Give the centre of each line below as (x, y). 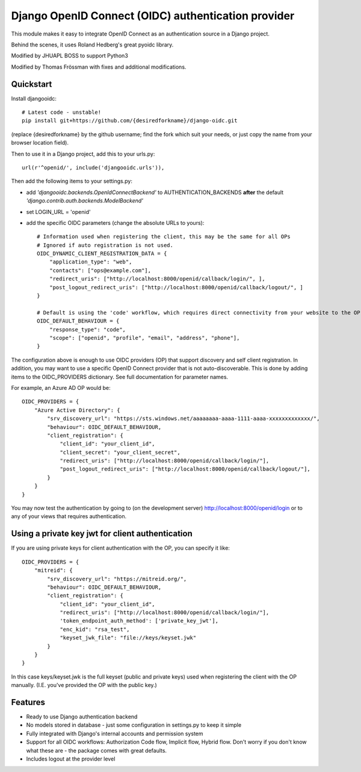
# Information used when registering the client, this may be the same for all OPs (164, 237)
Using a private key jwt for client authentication (102, 534)
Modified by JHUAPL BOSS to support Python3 (70, 56)
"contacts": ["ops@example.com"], (100, 270)
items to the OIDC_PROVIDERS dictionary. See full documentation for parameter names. (120, 377)
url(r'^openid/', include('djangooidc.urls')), (93, 168)
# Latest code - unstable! (62, 112)
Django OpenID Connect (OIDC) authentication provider (153, 16)
